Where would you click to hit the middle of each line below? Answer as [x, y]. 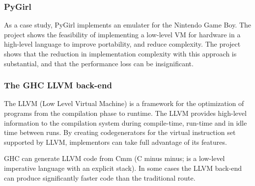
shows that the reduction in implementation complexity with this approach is [120, 53]
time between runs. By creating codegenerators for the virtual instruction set [120, 132]
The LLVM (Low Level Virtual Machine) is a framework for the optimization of [124, 103]
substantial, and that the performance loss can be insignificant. [99, 63]
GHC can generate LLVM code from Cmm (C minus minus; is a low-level [114, 158]
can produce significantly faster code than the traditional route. [100, 177]
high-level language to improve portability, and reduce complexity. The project [122, 44]
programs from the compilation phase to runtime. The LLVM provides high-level [125, 113]
